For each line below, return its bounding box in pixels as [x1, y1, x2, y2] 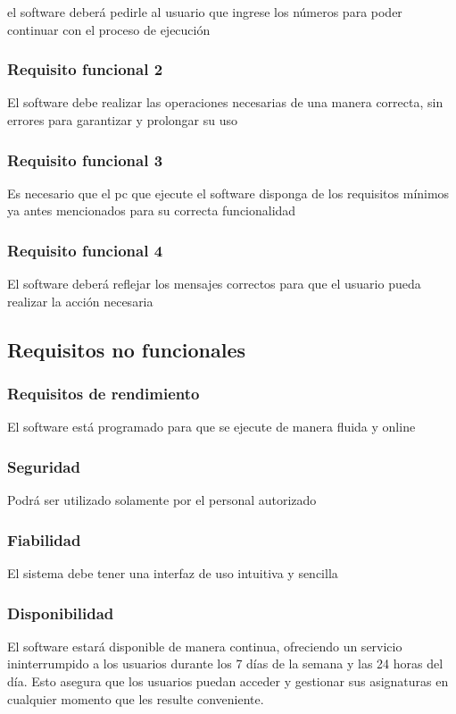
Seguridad [7, 455, 80, 477]
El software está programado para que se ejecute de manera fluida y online [7, 417, 416, 436]
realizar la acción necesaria [7, 291, 153, 310]
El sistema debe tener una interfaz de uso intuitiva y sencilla [7, 564, 338, 583]
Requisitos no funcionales [7, 335, 246, 363]
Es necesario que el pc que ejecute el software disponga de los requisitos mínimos [7, 183, 450, 202]
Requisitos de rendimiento [7, 382, 200, 405]
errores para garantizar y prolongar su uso [7, 111, 238, 129]
